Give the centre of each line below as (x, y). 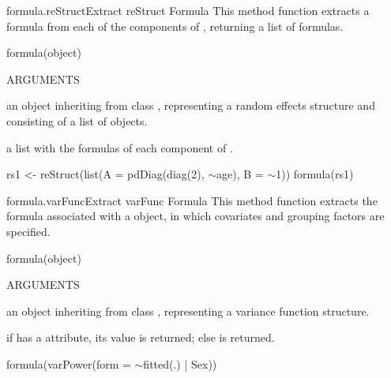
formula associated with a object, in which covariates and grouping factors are (195, 216)
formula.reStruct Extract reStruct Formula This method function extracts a (188, 10)
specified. (28, 231)
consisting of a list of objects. (77, 120)
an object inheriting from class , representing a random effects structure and (191, 105)
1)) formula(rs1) (315, 174)
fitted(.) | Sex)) (180, 363)
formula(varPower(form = (69, 363)
